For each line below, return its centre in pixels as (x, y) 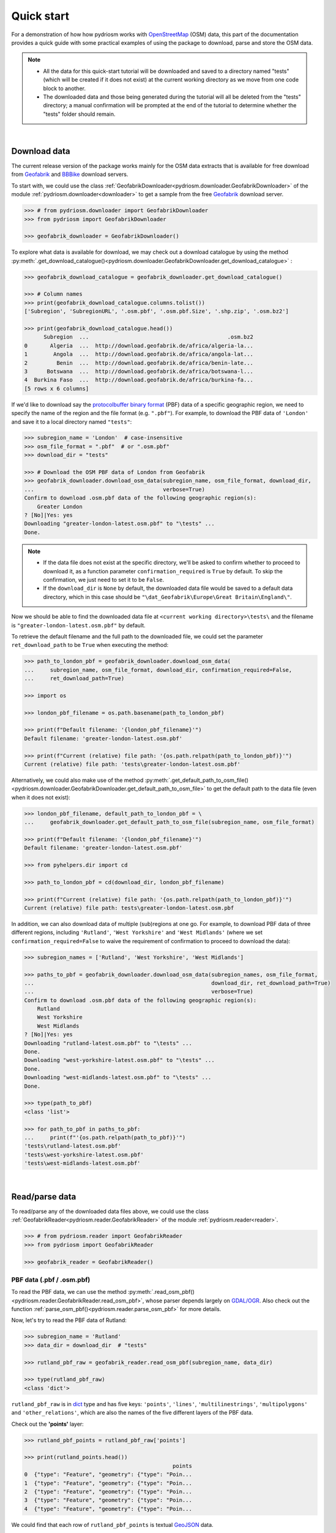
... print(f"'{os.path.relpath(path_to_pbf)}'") (105, 1137)
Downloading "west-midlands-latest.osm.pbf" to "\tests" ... (118, 1077)
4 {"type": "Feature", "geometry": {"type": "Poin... (108, 1509)
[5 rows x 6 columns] (57, 388)
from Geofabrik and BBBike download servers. (70, 174)
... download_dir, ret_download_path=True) (177, 983)
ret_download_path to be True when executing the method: (90, 645)
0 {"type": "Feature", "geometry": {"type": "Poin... (108, 1474)
